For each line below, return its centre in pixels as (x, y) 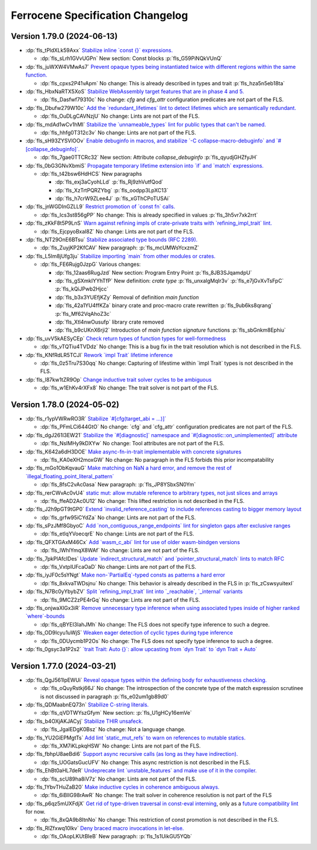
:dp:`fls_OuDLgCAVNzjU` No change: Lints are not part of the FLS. (120, 116)
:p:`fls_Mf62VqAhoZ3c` (83, 314)
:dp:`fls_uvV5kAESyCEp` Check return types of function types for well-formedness (126, 338)
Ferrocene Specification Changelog (100, 15)
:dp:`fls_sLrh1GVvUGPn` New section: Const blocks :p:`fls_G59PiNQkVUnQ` (131, 58)
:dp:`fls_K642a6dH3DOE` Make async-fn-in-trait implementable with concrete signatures (134, 451)
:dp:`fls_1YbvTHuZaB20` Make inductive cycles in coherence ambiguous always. (122, 787)
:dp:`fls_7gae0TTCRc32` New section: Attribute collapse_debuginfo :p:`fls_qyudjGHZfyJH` (149, 157)
